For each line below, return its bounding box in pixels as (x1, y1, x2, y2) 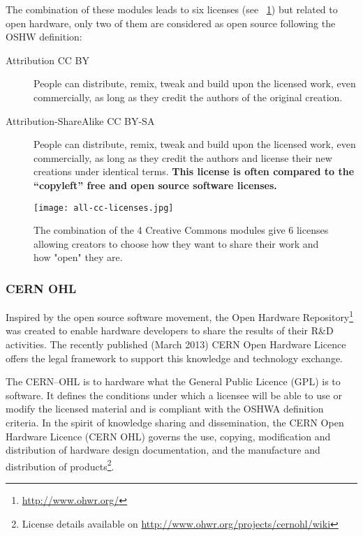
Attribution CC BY (6, 52, 90, 67)
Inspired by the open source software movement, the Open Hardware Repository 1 (6, 308, 354, 324)
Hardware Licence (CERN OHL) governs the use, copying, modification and (6, 429, 331, 443)
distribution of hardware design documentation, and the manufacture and (6, 442, 320, 457)
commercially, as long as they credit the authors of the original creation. (34, 89, 343, 104)
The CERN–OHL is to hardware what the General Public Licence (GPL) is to (6, 374, 341, 389)
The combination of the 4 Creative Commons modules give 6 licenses (34, 223, 329, 237)
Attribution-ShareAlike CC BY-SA (6, 113, 155, 128)
